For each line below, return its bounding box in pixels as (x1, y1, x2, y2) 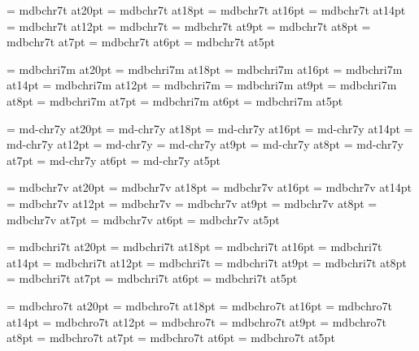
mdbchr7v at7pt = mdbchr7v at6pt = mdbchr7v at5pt (7, 210, 280, 227)
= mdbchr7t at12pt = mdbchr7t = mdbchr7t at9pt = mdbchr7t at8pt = (7, 17, 371, 34)
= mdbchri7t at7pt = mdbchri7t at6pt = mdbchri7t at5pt (7, 270, 298, 287)
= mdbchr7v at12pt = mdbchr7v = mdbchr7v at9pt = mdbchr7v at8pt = (7, 194, 378, 211)
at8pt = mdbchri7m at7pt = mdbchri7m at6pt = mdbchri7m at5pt (7, 92, 343, 109)
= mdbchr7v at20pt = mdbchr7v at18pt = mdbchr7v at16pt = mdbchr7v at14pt (7, 179, 412, 196)
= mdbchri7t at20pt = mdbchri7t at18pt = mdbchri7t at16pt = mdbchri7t (7, 238, 382, 255)
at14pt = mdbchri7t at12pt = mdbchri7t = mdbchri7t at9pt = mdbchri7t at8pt (7, 253, 407, 271)
